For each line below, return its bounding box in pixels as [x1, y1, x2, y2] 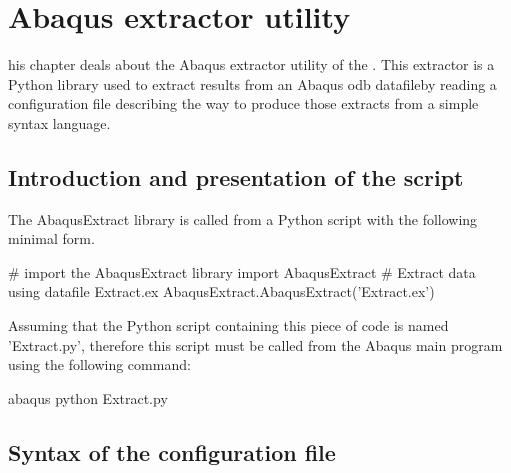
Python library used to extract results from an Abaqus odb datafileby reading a [8, 73, 497, 94]
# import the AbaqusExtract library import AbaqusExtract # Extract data [8, 261, 476, 282]
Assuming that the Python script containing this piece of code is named [8, 315, 449, 336]
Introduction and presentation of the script [8, 161, 464, 192]
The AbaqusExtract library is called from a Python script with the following [8, 208, 478, 229]
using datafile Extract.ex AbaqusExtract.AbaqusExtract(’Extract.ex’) [8, 281, 435, 302]
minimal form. [8, 228, 95, 249]
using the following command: [8, 354, 191, 375]
